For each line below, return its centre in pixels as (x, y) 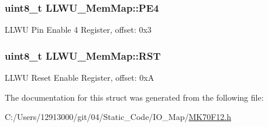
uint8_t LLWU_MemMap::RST (83, 55)
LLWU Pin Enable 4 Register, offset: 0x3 (78, 30)
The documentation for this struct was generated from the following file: (134, 97)
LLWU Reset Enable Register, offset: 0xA (80, 78)
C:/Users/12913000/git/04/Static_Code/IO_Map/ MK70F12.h (118, 117)
